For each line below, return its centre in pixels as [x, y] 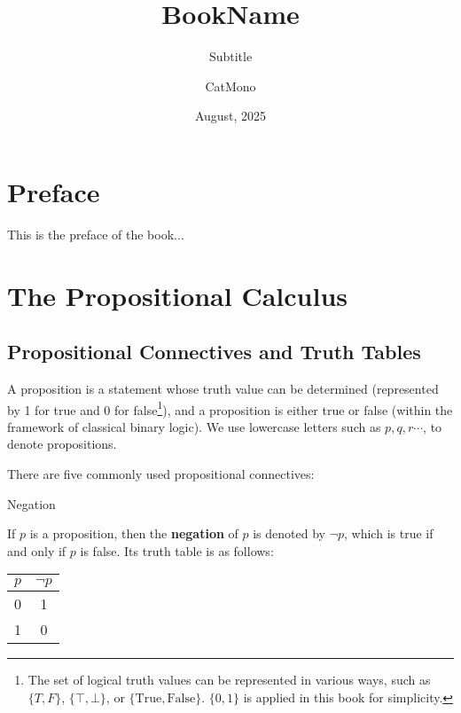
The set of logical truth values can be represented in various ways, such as [229, 680]
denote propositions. [62, 444]
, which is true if [389, 533]
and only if [37, 550]
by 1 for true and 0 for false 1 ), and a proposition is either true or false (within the [230, 408]
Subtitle [230, 56]
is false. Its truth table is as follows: [177, 550]
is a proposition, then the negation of [134, 533]
